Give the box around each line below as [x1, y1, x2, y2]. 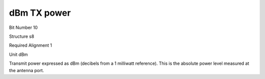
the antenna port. [9, 67, 44, 73]
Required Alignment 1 [9, 42, 53, 49]
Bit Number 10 [9, 25, 38, 30]
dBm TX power [9, 7, 71, 18]
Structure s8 [9, 33, 34, 39]
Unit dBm [9, 52, 28, 57]
